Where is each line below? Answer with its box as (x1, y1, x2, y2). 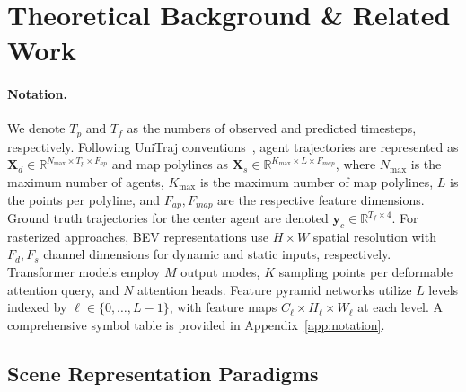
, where (335, 155, 376, 174)
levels (428, 280, 459, 298)
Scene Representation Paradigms (7, 359, 319, 387)
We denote (7, 119, 66, 138)
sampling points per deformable (278, 263, 453, 281)
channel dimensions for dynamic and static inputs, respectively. (43, 245, 391, 263)
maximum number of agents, (7, 173, 164, 191)
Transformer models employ (7, 263, 161, 281)
